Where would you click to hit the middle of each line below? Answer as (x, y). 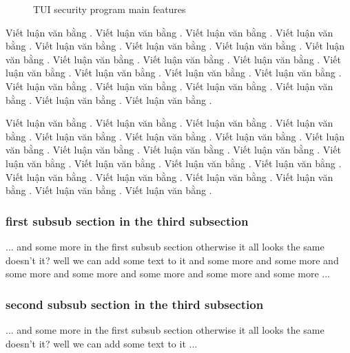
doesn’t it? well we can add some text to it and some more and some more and (172, 260)
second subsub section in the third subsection (135, 304)
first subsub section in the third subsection (127, 221)
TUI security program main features (110, 9)
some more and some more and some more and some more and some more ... (168, 274)
